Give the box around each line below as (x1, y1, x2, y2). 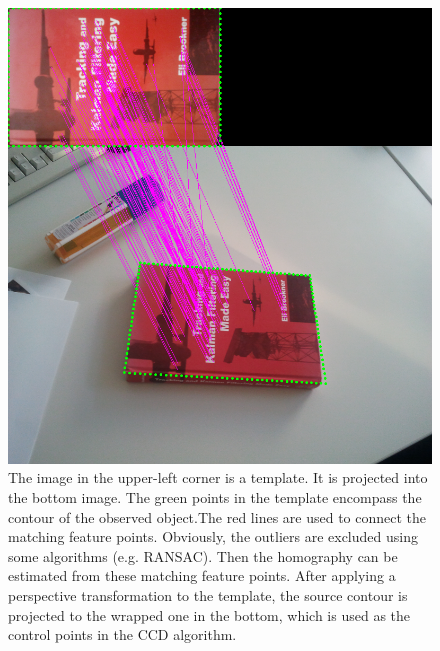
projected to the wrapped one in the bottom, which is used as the (8, 604, 411, 625)
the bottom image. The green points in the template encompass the (8, 486, 422, 507)
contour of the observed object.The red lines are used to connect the (8, 506, 427, 527)
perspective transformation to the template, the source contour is (8, 584, 408, 605)
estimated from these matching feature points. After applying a (8, 565, 396, 586)
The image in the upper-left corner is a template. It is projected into (8, 467, 428, 488)
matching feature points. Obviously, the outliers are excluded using (8, 526, 418, 547)
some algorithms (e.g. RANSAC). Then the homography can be (8, 545, 398, 566)
